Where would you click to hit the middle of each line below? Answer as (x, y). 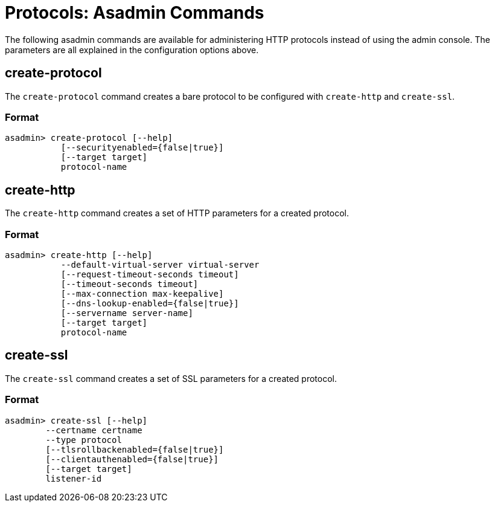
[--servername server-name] (127, 313)
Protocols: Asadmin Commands (135, 13)
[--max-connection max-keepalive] (142, 293)
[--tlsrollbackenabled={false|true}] (135, 449)
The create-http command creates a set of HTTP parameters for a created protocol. (177, 213)
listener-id (74, 478)
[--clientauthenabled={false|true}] (132, 459)
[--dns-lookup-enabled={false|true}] (150, 303)
